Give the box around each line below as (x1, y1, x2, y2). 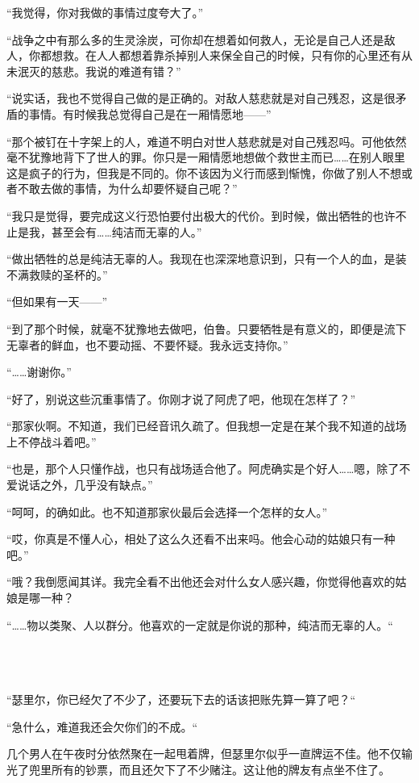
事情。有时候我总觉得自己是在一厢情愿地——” (28, 105, 272, 122)
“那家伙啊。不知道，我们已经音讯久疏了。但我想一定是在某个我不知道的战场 (6, 417, 407, 434)
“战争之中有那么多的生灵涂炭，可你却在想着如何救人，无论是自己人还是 (6, 31, 384, 48)
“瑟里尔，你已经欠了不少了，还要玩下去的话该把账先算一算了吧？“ (6, 691, 356, 707)
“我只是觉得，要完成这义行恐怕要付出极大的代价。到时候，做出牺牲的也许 (6, 207, 396, 224)
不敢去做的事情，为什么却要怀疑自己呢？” (17, 180, 238, 197)
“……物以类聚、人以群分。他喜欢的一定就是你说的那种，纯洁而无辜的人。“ (6, 616, 393, 633)
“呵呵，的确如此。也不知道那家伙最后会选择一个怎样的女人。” (6, 503, 328, 520)
